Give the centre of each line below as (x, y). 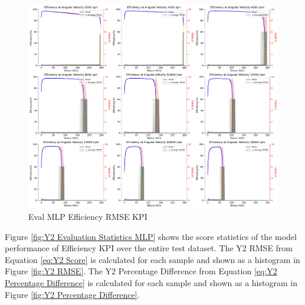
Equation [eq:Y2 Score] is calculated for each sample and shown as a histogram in (152, 259)
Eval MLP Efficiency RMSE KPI (88, 217)
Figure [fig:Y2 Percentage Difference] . (72, 294)
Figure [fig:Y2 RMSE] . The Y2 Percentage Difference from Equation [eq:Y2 (141, 271)
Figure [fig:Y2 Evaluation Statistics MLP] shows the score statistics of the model (151, 236)
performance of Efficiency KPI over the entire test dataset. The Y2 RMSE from (149, 248)
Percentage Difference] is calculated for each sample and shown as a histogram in (151, 282)
